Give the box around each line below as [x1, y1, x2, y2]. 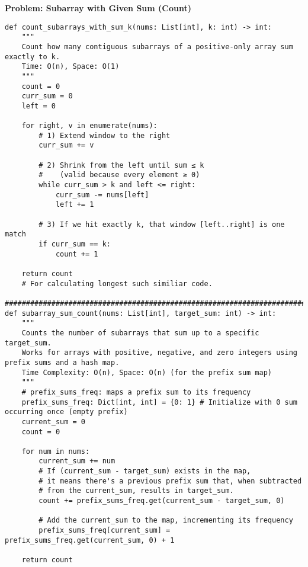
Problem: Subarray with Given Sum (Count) [5, 2, 191, 14]
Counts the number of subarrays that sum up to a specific [21, 328, 259, 337]
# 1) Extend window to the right [38, 131, 171, 140]
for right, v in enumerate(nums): [21, 121, 158, 130]
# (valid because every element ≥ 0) [38, 171, 200, 180]
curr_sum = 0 [21, 92, 73, 101]
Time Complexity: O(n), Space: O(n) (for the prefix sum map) [21, 368, 272, 377]
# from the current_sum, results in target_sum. [38, 486, 234, 495]
